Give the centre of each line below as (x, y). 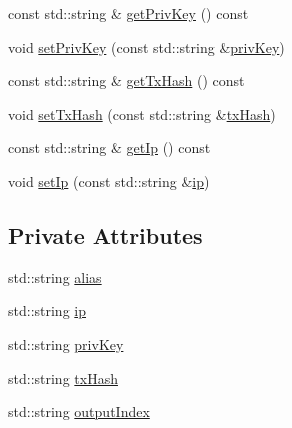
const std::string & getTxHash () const (126, 80)
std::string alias (55, 276)
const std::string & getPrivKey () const (128, 13)
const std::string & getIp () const (109, 147)
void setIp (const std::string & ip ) (109, 180)
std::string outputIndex (79, 411)
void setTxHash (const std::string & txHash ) (142, 113)
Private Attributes (105, 234)
